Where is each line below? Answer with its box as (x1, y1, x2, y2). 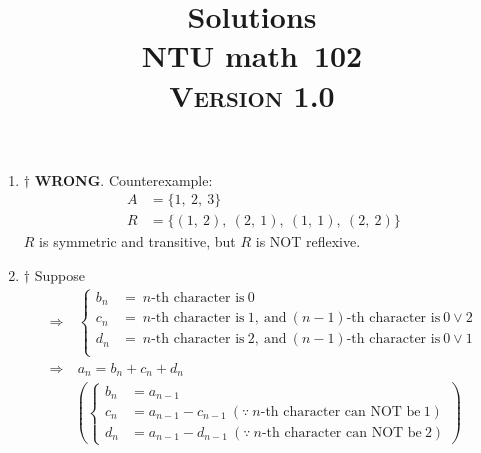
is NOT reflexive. (255, 231, 361, 252)
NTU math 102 (141, 35, 363, 76)
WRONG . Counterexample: (34, 169, 213, 190)
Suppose (34, 265, 85, 285)
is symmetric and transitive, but (39, 231, 236, 252)
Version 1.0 (169, 74, 335, 115)
